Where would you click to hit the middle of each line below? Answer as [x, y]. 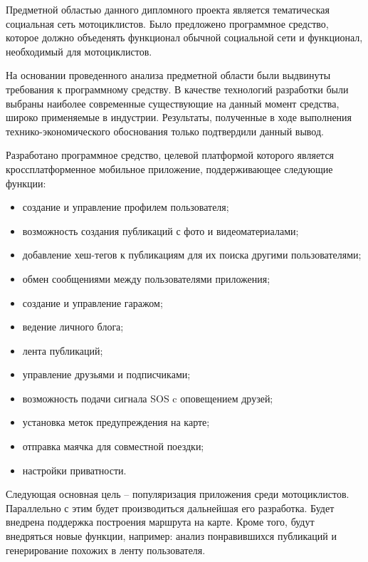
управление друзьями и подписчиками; [106, 374]
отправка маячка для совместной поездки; [113, 446]
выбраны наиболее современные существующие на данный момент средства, [173, 103]
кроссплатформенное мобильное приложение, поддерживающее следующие [169, 168]
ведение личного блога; [73, 327]
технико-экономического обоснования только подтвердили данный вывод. [165, 131]
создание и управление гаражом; [93, 302]
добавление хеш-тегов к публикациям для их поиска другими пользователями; [192, 255]
